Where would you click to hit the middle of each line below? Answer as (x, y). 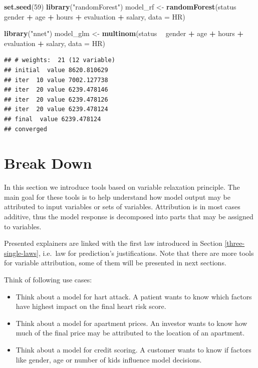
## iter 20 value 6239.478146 (56, 90)
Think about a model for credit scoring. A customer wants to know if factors (134, 349)
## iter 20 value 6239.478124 (56, 109)
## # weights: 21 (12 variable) (60, 60)
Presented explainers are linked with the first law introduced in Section (113, 243)
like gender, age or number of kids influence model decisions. (109, 359)
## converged (26, 129)
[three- (235, 243)
